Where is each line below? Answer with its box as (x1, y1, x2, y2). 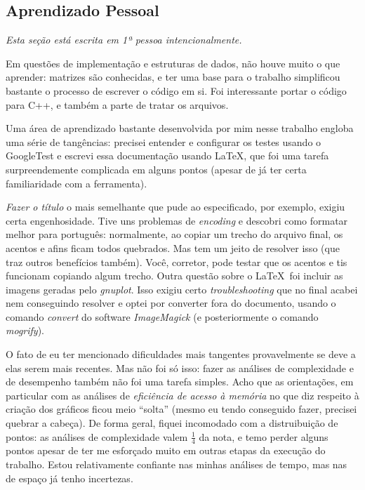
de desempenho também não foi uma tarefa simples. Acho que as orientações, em (6, 374, 354, 389)
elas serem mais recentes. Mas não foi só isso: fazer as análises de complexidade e (6, 360, 354, 375)
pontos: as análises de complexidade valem (6, 429, 188, 444)
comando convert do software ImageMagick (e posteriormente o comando (6, 309, 319, 324)
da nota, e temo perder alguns (199, 429, 328, 444)
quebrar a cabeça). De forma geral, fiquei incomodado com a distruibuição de (6, 416, 338, 430)
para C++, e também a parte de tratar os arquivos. (6, 97, 229, 112)
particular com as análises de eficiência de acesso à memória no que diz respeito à (6, 388, 359, 402)
